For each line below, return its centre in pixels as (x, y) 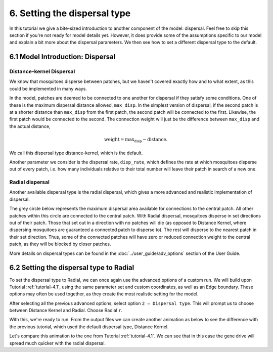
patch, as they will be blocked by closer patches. (60, 244)
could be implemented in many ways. (48, 89)
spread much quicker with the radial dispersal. (58, 343)
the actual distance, (30, 126)
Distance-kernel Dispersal (42, 72)
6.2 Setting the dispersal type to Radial (72, 268)
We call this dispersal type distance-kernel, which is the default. (76, 153)
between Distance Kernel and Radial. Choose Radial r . (66, 311)
